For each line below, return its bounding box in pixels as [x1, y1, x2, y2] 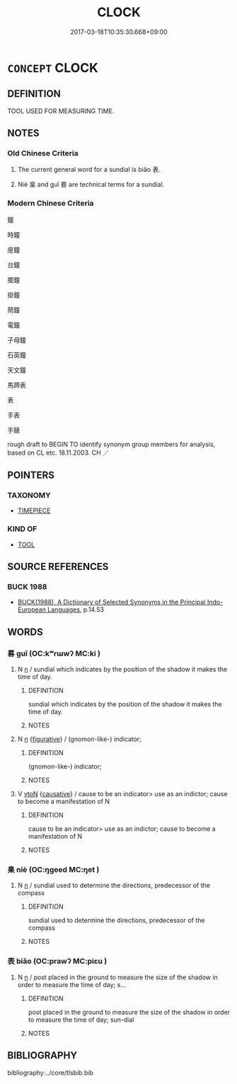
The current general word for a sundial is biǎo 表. [17, 165, 161, 174]
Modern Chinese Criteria [7, 199, 94, 209]
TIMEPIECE [17, 506, 51, 515]
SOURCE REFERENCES [7, 561, 109, 573]
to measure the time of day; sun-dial [28, 1015, 134, 1024]
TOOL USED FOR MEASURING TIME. [7, 107, 115, 115]
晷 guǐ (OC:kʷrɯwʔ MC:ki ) [7, 648, 101, 658]
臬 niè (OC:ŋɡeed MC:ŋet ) [7, 865, 100, 875]
